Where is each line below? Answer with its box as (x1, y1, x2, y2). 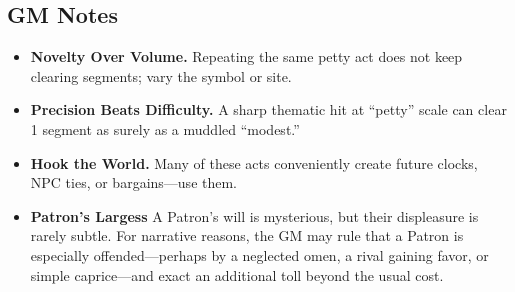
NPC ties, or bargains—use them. (30, 172, 238, 193)
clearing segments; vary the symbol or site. (30, 65, 292, 86)
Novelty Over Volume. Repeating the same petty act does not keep (30, 46, 463, 67)
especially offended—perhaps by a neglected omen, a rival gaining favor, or (30, 244, 489, 265)
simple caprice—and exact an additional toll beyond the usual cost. (30, 264, 444, 285)
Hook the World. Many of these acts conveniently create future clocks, (30, 152, 478, 173)
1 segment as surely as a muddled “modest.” (30, 118, 300, 139)
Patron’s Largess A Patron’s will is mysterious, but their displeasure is (30, 205, 479, 226)
